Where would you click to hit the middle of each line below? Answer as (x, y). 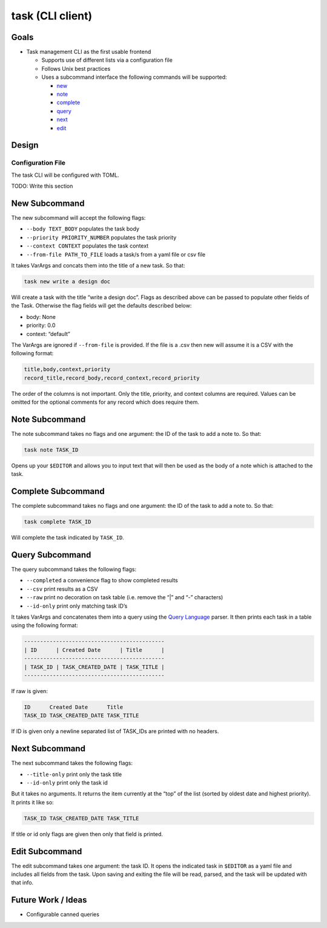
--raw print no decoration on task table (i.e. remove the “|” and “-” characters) (125, 597)
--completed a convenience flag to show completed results (102, 581)
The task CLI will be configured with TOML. (65, 175)
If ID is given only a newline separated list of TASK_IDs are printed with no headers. (115, 731)
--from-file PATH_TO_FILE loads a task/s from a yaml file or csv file (116, 254)
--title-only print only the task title (74, 774)
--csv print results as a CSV (62, 589)
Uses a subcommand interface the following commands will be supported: (134, 77)
